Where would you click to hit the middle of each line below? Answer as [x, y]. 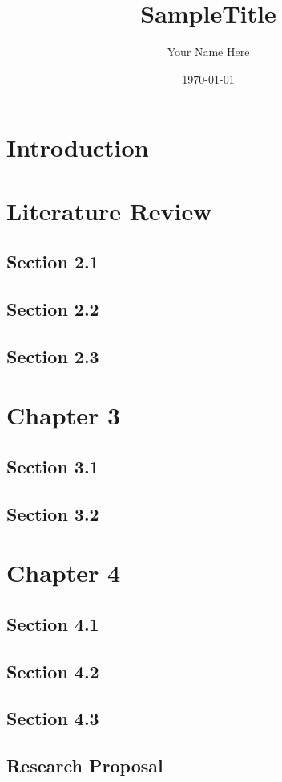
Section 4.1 [53, 623]
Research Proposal [85, 766]
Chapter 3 [64, 415]
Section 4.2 [53, 671]
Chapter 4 [64, 573]
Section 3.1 [53, 466]
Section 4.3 [53, 718]
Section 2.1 [53, 262]
